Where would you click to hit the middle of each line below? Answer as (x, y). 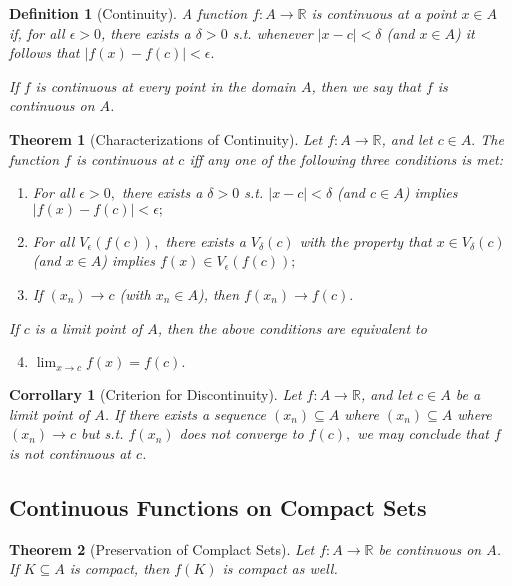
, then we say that (366, 85)
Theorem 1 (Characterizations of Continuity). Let (166, 138)
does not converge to (241, 433)
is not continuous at (70, 452)
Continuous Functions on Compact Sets (218, 506)
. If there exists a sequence (185, 413)
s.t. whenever (272, 32)
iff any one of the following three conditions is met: (346, 158)
